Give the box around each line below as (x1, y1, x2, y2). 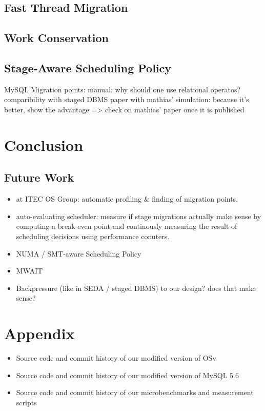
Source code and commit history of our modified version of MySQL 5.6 (16, 369, 239, 380)
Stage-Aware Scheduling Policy (4, 60, 172, 75)
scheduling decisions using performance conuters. (16, 230, 170, 241)
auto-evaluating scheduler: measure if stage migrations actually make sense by (16, 210, 261, 221)
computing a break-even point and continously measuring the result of (16, 221, 237, 231)
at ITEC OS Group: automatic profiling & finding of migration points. (16, 193, 238, 204)
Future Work (4, 169, 74, 185)
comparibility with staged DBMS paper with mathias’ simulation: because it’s (4, 94, 249, 105)
